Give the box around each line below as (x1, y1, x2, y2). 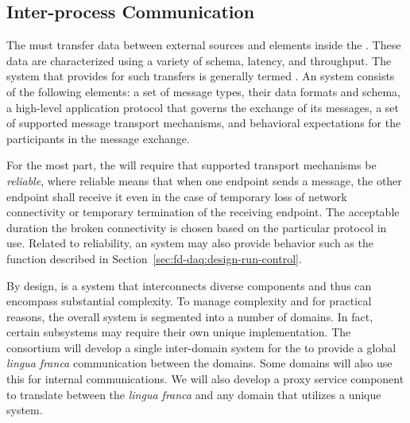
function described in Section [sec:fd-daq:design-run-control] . (6, 250, 302, 266)
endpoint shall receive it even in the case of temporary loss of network (6, 188, 347, 204)
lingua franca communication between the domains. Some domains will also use (6, 355, 393, 371)
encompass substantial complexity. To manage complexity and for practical (6, 293, 372, 309)
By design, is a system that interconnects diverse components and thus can (6, 277, 372, 293)
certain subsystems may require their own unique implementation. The (6, 324, 351, 340)
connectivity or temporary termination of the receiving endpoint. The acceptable (6, 204, 400, 220)
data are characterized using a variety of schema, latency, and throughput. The (6, 52, 392, 68)
